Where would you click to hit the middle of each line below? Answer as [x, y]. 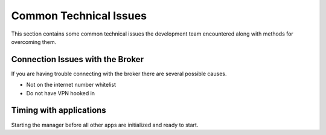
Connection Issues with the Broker [78, 59]
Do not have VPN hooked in [61, 93]
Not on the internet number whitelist [71, 85]
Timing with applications [59, 111]
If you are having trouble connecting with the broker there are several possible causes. [119, 74]
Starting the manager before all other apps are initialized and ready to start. [105, 125]
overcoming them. [34, 42]
